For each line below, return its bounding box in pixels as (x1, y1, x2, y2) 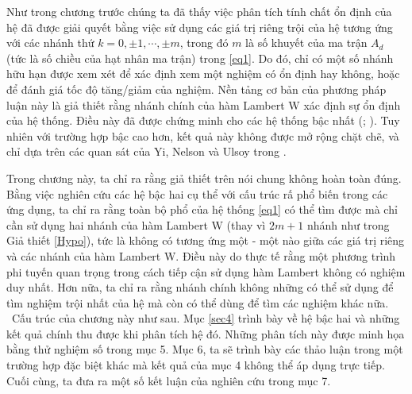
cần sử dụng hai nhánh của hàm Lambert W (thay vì (6, 216, 266, 233)
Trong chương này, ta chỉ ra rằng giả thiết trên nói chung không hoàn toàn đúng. (6, 169, 402, 186)
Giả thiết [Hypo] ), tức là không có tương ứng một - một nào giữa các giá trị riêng (6, 232, 405, 249)
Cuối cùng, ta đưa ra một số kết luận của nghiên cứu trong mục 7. (6, 372, 331, 388)
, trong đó (179, 34, 229, 51)
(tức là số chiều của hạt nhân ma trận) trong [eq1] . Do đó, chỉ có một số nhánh (6, 49, 394, 66)
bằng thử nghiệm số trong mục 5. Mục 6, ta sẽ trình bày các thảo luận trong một (6, 341, 403, 357)
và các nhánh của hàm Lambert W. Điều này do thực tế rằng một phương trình (6, 247, 396, 264)
